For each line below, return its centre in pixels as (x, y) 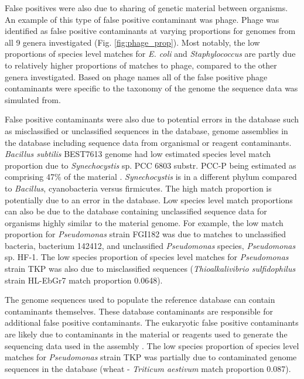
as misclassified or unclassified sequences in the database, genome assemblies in (146, 130)
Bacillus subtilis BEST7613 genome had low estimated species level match (138, 154)
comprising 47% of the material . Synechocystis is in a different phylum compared (151, 177)
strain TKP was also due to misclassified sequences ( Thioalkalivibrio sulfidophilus (150, 269)
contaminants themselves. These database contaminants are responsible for (139, 311)
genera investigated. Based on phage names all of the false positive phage (136, 76)
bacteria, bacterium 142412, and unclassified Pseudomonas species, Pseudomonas (150, 245)
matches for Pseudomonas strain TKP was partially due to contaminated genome (151, 357)
